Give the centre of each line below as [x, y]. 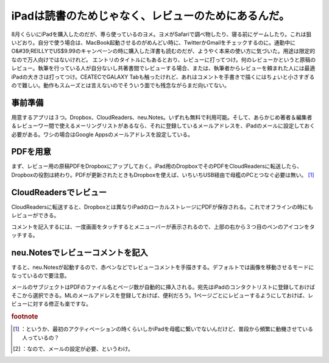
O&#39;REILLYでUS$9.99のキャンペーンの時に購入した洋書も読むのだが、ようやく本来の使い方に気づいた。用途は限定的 [163, 51]
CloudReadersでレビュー [59, 192]
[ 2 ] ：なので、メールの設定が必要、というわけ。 [73, 349]
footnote [25, 317]
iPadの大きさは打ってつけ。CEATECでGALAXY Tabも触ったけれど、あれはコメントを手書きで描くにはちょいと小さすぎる [163, 77]
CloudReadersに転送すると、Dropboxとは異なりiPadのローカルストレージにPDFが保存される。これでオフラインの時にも [162, 207]
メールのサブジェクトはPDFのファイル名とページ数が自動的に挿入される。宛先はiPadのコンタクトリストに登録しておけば [163, 287]
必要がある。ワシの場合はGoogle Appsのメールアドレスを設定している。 [102, 134]
